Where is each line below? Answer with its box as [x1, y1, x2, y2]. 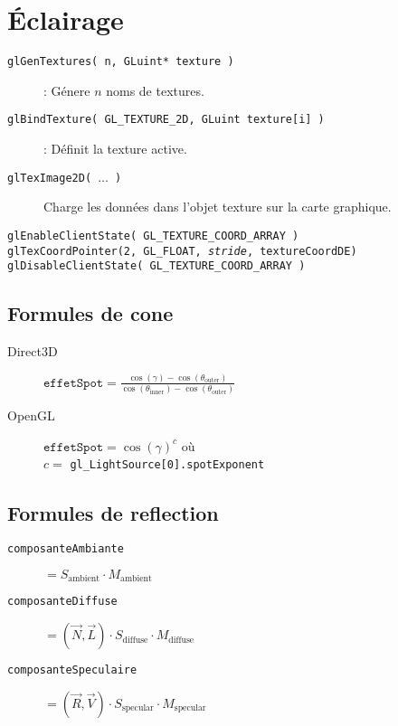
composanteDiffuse [7, 595, 118, 608]
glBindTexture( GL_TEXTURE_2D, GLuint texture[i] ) [7, 113, 325, 127]
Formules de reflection [7, 498, 219, 526]
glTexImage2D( [7, 171, 92, 184]
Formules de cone [7, 299, 174, 327]
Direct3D [7, 342, 58, 361]
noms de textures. [106, 80, 204, 99]
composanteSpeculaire [7, 664, 137, 677]
